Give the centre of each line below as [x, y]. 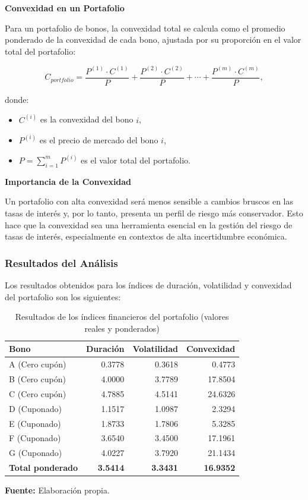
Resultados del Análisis [61, 262]
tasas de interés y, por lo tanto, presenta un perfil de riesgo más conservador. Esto [154, 213]
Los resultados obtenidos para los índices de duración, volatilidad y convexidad [148, 284]
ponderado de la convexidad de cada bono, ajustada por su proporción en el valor [153, 40]
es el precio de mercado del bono [99, 139]
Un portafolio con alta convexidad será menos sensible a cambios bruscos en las [149, 201]
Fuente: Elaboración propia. [57, 490]
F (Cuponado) [35, 438]
